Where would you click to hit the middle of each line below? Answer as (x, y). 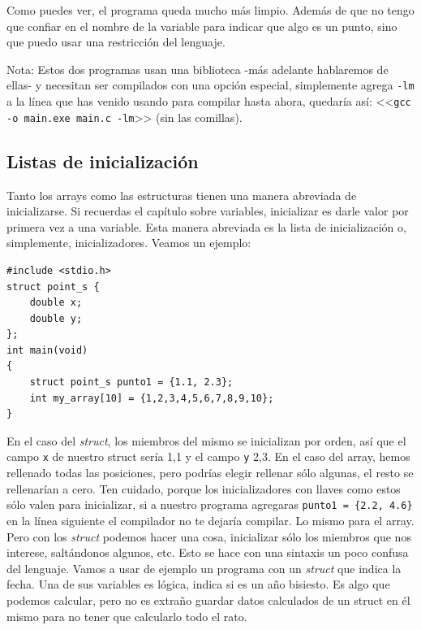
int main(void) (47, 350)
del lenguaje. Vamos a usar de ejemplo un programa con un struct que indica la (204, 568)
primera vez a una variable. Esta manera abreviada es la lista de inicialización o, (206, 226)
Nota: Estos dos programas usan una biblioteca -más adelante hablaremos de (198, 69)
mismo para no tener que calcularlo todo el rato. (127, 616)
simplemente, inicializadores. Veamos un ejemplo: (129, 243)
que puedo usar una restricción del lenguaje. (116, 42)
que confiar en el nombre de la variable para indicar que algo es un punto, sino (202, 26)
